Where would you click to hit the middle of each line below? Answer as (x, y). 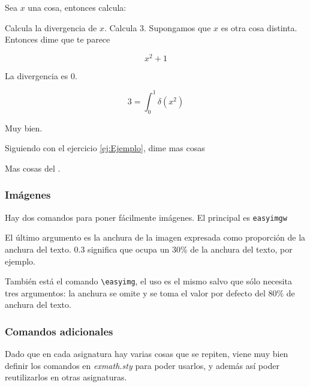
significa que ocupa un (129, 249)
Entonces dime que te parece (58, 39)
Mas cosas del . (33, 168)
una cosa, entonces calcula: (77, 7)
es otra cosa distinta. (259, 27)
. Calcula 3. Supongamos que (157, 27)
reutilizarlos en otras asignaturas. (66, 377)
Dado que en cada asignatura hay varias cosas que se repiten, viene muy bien (147, 354)
